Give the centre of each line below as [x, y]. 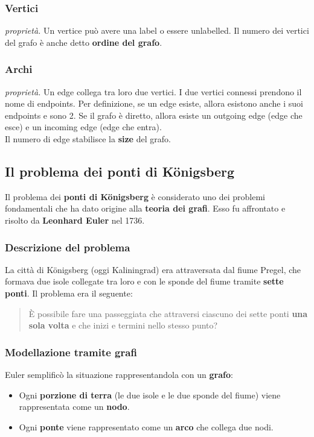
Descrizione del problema [68, 247]
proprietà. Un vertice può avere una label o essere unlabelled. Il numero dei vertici [157, 30]
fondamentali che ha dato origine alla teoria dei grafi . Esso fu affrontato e [145, 208]
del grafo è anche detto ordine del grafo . [84, 42]
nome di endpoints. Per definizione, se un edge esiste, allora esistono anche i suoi [154, 103]
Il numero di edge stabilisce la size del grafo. [88, 139]
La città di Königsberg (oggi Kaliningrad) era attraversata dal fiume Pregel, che [153, 269]
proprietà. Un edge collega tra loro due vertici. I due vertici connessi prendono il [153, 91]
